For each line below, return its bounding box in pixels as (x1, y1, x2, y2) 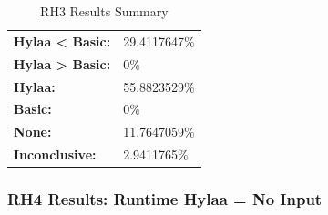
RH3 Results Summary (40, 2, 169, 20)
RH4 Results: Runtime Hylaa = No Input (7, 188, 323, 210)
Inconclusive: (14, 145, 97, 164)
